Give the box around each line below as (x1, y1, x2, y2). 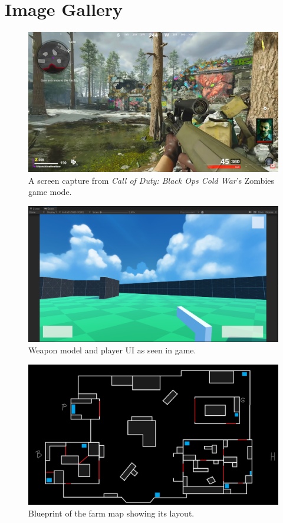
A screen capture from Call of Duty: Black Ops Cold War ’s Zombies (28, 174, 275, 186)
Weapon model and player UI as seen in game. (28, 344, 196, 356)
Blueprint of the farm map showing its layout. (28, 507, 195, 519)
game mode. (28, 186, 72, 198)
